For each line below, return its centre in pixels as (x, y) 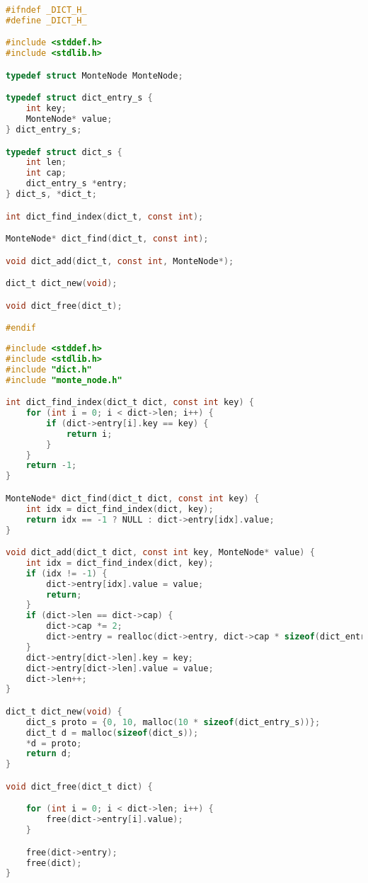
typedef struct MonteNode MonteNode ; (94, 75)
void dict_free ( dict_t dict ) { (79, 786)
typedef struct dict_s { (64, 152)
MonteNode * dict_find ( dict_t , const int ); (107, 239)
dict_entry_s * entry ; (76, 184)
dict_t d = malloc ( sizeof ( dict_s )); (112, 733)
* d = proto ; (54, 743)
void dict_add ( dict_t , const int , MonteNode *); (120, 261)
